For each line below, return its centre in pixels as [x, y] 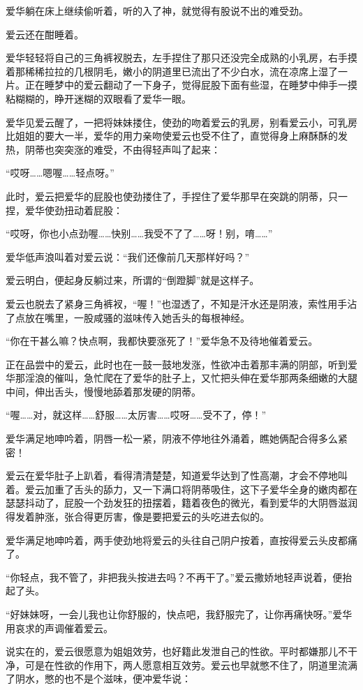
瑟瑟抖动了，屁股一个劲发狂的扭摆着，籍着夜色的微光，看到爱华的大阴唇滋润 [181, 503]
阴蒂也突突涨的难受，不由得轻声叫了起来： [123, 149]
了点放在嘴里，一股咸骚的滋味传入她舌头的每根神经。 [128, 317]
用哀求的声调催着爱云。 [59, 628]
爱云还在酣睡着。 [45, 34]
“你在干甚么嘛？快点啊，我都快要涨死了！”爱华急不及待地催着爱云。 [162, 341]
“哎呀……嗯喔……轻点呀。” [60, 173]
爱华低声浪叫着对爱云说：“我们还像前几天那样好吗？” [128, 256]
